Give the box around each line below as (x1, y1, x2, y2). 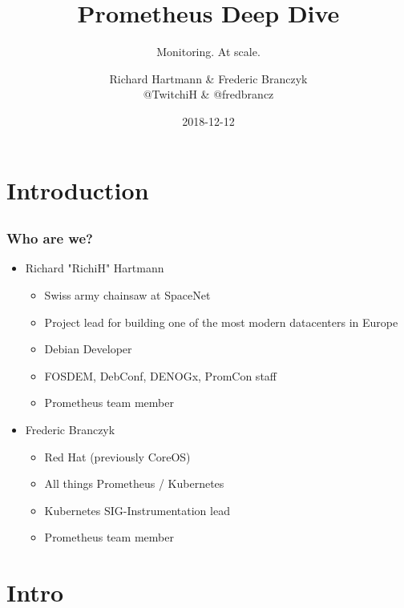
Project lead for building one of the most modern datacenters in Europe (44, 313, 398, 330)
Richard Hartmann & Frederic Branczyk (109, 70, 308, 87)
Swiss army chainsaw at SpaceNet (44, 286, 211, 303)
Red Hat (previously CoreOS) (44, 448, 191, 465)
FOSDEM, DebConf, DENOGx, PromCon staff (44, 367, 277, 384)
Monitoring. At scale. (156, 43, 261, 60)
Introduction (6, 173, 149, 206)
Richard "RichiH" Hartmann (25, 260, 164, 276)
